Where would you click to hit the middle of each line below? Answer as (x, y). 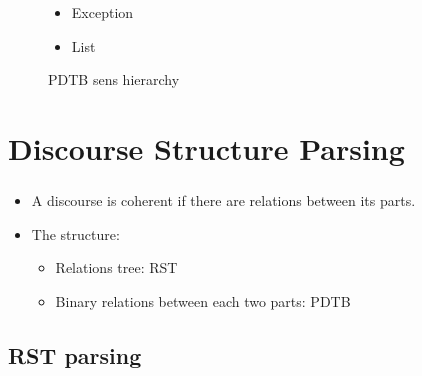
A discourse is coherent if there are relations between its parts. (223, 200)
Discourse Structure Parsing (206, 147)
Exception (102, 12)
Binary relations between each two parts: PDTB (203, 300)
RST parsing (75, 354)
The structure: (75, 233)
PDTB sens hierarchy (114, 79)
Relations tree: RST (116, 267)
